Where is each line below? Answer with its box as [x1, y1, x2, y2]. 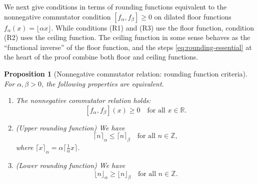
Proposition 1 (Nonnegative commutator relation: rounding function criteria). [4, 68, 247, 78]
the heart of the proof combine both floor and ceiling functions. [4, 51, 198, 62]
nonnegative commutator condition [4, 11, 111, 21]
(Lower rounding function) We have [15, 159, 125, 170]
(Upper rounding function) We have [15, 122, 125, 132]
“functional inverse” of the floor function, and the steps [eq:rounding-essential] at [4, 41, 252, 52]
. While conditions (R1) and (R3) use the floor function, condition [51, 22, 254, 32]
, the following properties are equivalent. [41, 78, 164, 88]
